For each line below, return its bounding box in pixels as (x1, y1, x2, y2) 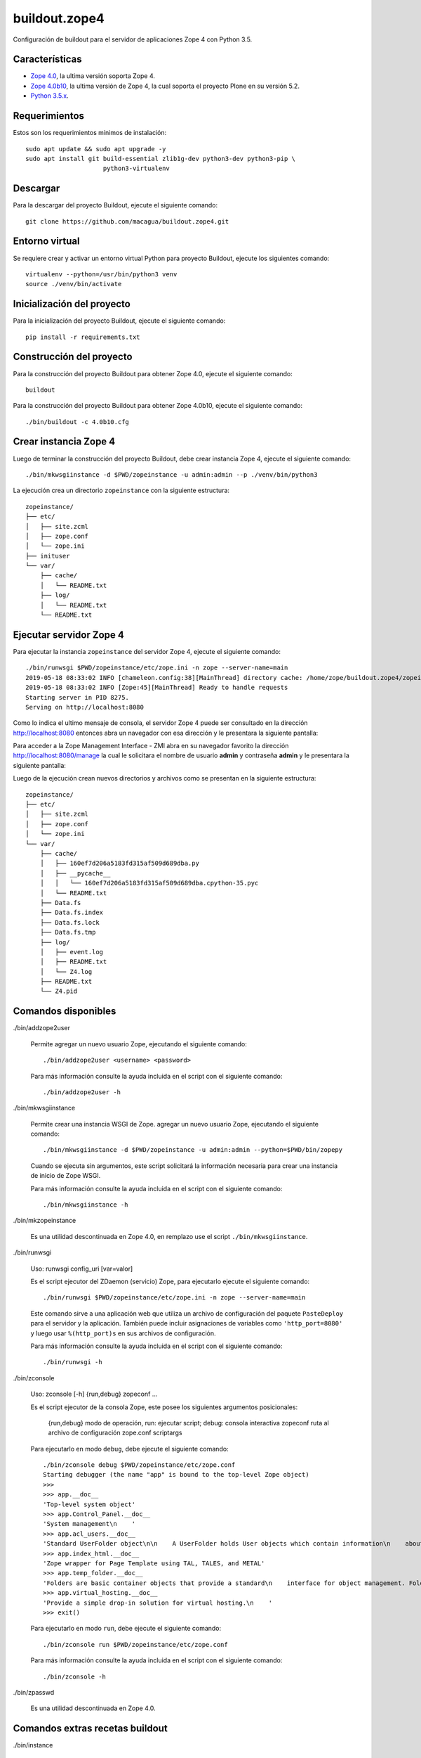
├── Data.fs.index (39, 909, 104, 917)
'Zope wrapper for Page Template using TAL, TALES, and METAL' (43, 1559, 265, 1567)
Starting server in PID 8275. (25, 693, 130, 701)
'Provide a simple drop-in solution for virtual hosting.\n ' (43, 1598, 273, 1607)
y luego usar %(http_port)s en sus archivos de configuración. (30, 1329, 217, 1337)
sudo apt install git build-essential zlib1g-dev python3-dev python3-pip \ (25, 155, 296, 162)
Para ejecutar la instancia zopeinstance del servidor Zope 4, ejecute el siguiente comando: (13, 647, 281, 655)
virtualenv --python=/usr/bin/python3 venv (25, 270, 178, 278)
